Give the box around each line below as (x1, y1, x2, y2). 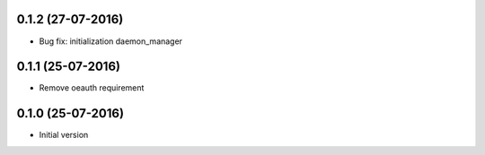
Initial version (39, 130, 89, 141)
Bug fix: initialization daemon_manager (39, 36, 183, 47)
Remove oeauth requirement (39, 82, 145, 93)
